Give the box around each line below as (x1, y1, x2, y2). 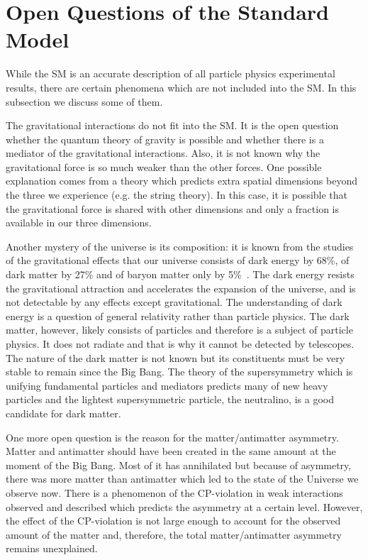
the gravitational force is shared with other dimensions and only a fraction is (6, 201, 339, 216)
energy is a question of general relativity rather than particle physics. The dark (6, 308, 350, 323)
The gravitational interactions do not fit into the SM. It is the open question (6, 118, 339, 133)
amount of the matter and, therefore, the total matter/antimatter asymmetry (6, 527, 342, 542)
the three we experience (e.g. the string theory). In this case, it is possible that (6, 187, 348, 202)
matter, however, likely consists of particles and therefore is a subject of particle (6, 322, 353, 337)
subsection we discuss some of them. (6, 94, 163, 109)
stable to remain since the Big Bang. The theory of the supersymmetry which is (6, 364, 353, 379)
